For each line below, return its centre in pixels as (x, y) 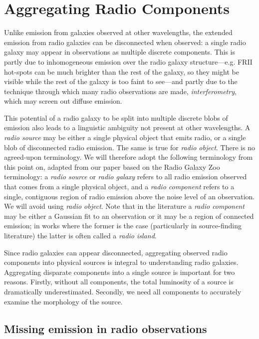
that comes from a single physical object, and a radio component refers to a (119, 187)
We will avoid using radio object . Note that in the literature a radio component (124, 206)
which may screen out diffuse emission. (63, 101)
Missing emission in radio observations (106, 328)
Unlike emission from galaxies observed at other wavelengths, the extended (118, 32)
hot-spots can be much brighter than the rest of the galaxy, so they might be (122, 71)
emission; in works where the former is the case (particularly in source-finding (123, 226)
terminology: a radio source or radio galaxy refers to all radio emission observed (126, 177)
